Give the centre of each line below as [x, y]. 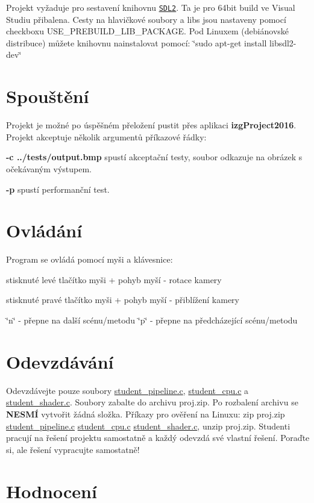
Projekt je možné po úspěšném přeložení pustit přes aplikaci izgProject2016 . [151, 125]
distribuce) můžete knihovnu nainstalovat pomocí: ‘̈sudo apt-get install [137, 42]
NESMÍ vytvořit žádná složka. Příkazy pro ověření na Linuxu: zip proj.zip [146, 414]
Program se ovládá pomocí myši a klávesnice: [89, 259]
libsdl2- [283, 42]
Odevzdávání [60, 361]
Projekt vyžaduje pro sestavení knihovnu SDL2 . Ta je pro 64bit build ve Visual [151, 7]
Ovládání [44, 230]
